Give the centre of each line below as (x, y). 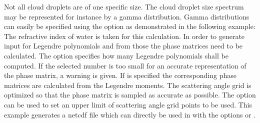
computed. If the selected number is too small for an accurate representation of (125, 65)
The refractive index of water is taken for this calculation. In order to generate (124, 36)
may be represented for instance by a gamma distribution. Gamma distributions (127, 16)
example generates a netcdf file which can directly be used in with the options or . (130, 114)
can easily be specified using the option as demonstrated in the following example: (130, 26)
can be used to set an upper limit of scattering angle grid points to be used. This (128, 104)
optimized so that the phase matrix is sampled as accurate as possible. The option (130, 95)
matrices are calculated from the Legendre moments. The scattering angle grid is (128, 85)
